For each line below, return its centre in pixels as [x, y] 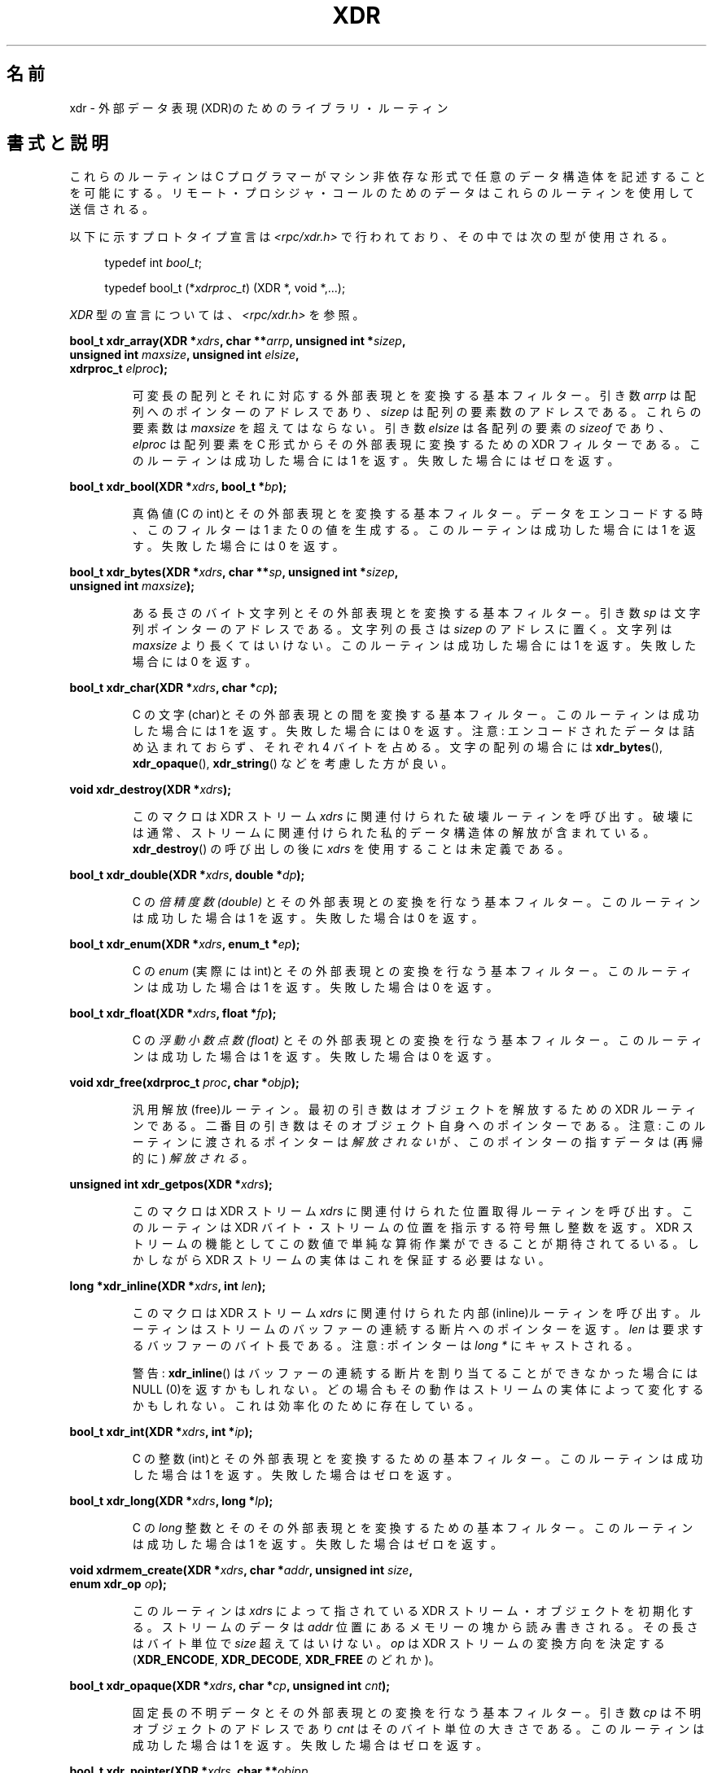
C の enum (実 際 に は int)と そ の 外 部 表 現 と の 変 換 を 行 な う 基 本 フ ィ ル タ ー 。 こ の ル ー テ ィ [412, 971]
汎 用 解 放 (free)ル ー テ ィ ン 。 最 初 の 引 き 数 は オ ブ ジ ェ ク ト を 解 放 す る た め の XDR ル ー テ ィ [415, 1110]
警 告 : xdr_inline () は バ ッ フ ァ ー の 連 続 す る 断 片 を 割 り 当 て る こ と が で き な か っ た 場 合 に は [415, 1373]
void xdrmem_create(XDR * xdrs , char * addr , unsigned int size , [241, 1570]
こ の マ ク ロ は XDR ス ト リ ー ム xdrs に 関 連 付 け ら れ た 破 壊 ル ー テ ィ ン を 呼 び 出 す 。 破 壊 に [413, 816]
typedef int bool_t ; [153, 263]
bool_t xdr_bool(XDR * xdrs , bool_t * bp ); [178, 487]
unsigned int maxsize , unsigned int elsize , [184, 355]
